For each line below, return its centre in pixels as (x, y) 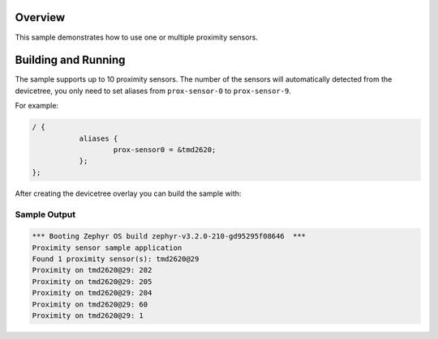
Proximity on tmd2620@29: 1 (88, 316)
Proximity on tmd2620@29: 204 (92, 293)
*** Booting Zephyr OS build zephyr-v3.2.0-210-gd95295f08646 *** (169, 236)
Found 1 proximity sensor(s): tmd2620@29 (116, 259)
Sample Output (45, 214)
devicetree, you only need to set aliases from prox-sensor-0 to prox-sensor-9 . (153, 91)
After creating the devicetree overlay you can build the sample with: (128, 193)
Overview (40, 17)
